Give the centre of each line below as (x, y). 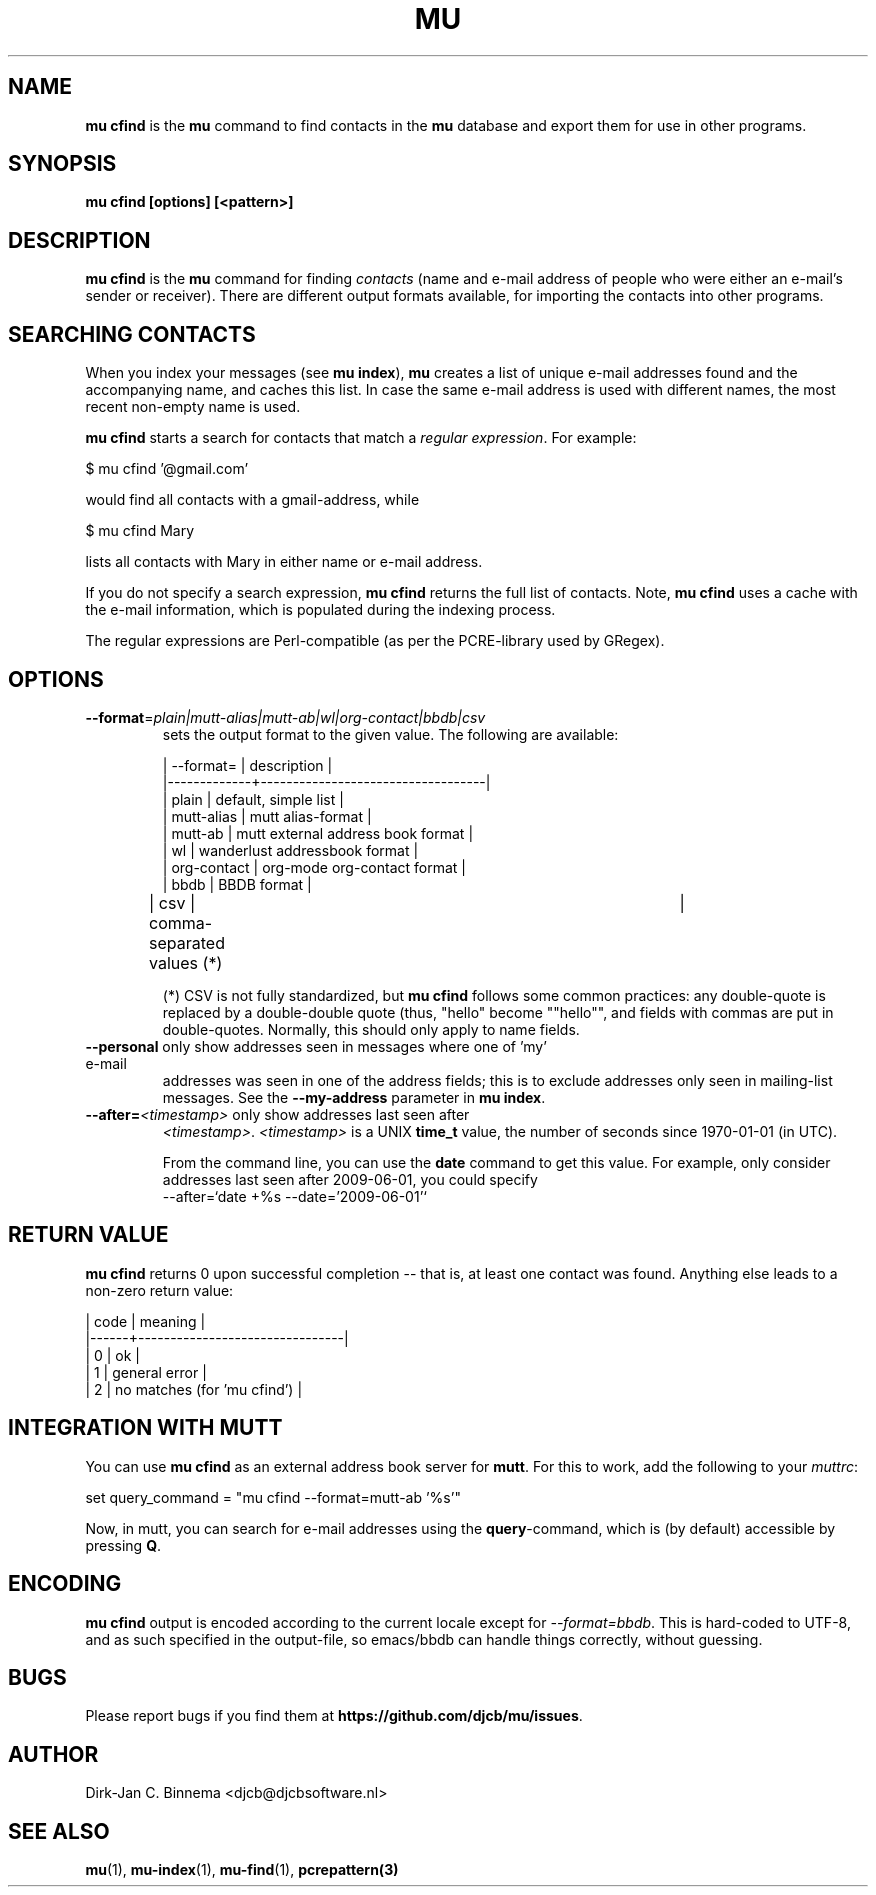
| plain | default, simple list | (253, 799)
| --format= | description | (247, 765)
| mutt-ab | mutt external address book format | (318, 833)
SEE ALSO (59, 1831)
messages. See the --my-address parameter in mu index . (354, 1097)
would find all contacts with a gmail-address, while (252, 500)
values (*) (186, 962)
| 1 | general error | (146, 1372)
